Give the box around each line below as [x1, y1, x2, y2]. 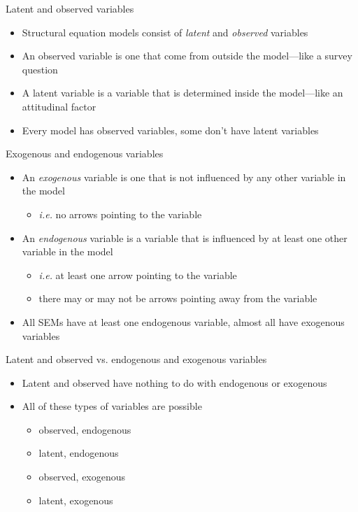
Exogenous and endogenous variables [6, 146, 164, 161]
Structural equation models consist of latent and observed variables [22, 24, 308, 39]
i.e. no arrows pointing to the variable [38, 206, 202, 221]
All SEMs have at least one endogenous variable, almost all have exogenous [22, 314, 345, 329]
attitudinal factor [22, 99, 96, 113]
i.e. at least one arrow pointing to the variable [38, 267, 237, 282]
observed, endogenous [38, 422, 131, 436]
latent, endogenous [38, 446, 119, 460]
